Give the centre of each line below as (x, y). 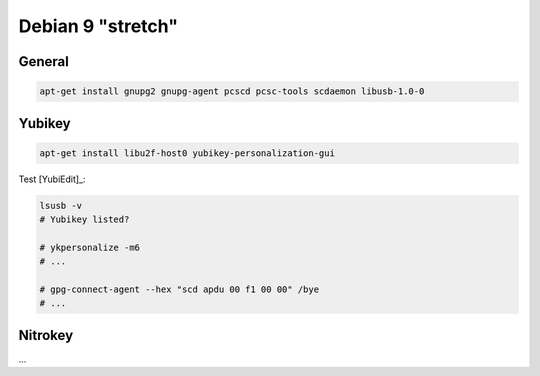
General (44, 61)
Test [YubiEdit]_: (52, 179)
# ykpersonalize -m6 (89, 247)
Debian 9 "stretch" (98, 26)
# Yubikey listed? (84, 219)
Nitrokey (46, 335)
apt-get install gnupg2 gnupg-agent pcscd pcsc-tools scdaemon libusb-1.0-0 (232, 91)
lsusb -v (61, 205)
